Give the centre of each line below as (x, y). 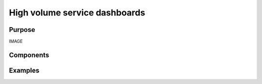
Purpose (22, 30)
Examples (24, 70)
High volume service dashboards (77, 13)
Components (29, 55)
